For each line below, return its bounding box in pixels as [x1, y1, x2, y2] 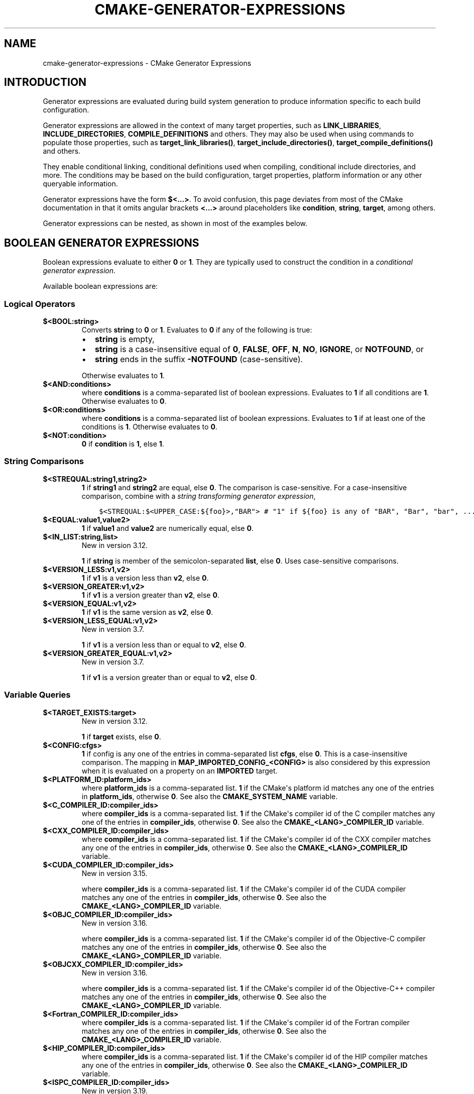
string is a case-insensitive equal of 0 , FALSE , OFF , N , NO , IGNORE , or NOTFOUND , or [94, 344, 424, 355]
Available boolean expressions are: [43, 282, 158, 291]
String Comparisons [4, 456, 84, 467]
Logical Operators [4, 298, 75, 309]
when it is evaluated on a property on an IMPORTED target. [81, 766, 278, 775]
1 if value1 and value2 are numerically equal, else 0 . [81, 523, 254, 532]
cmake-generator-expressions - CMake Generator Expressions [43, 58, 252, 67]
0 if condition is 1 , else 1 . [81, 440, 164, 449]
